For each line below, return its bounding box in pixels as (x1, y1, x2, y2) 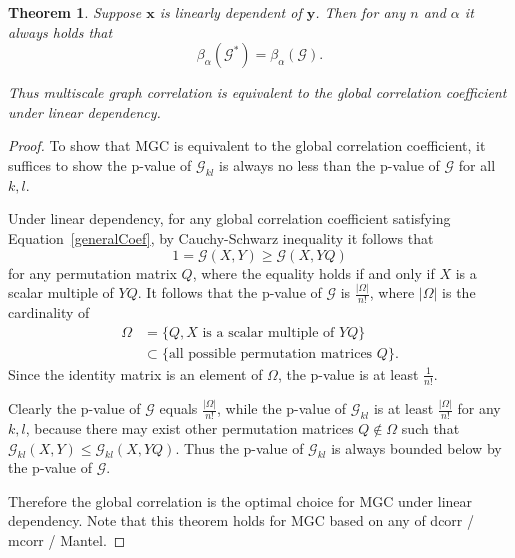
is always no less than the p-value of (219, 154, 440, 175)
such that (401, 417, 460, 438)
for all (458, 154, 496, 175)
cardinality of (8, 302, 90, 323)
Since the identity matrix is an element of (8, 363, 263, 384)
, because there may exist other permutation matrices (25, 417, 354, 438)
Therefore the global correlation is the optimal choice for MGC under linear (8, 490, 473, 511)
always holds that (8, 21, 113, 42)
